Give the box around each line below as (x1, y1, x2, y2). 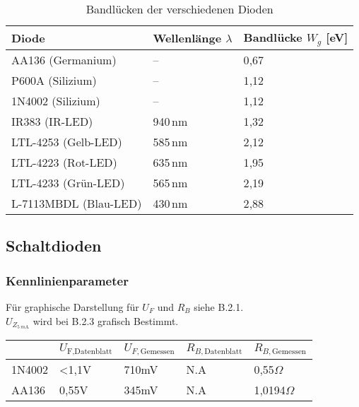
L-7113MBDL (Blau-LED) (11, 194, 142, 211)
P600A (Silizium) (11, 71, 97, 88)
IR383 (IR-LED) (11, 112, 93, 129)
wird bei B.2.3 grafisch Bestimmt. (33, 313, 179, 328)
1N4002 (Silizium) (11, 92, 100, 109)
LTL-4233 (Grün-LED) (11, 174, 125, 191)
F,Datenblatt (66, 348, 112, 356)
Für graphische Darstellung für (6, 299, 139, 314)
